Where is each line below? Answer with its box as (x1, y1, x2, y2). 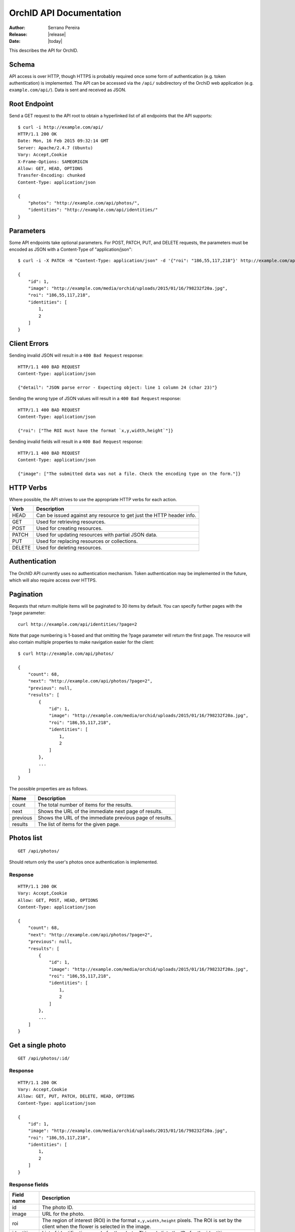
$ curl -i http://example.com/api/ (18, 124, 104, 130)
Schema (9, 60, 35, 68)
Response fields (9, 1181, 49, 1188)
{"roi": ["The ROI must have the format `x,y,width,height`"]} (18, 428, 174, 433)
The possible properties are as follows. (9, 786, 88, 792)
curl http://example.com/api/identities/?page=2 (18, 621, 137, 627)
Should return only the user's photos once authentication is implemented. (9, 859, 158, 865)
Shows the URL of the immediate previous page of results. (37, 814, 173, 821)
